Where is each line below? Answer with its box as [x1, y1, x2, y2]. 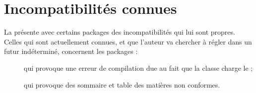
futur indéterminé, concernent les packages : [4, 46, 138, 56]
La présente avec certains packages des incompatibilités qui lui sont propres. [4, 27, 235, 37]
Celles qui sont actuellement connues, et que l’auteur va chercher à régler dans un [4, 36, 252, 46]
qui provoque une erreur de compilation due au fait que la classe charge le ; [24, 62, 253, 73]
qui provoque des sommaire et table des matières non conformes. [24, 79, 220, 90]
